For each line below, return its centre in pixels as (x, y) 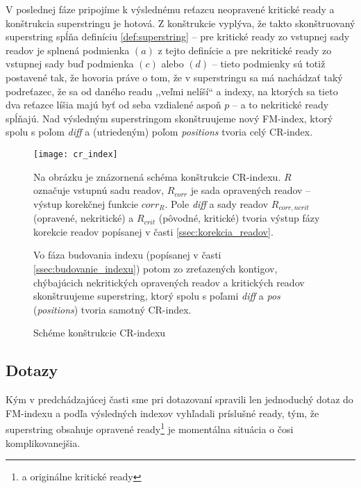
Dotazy (32, 370)
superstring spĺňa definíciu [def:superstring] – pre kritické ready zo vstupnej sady (178, 36)
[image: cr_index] (76, 154)
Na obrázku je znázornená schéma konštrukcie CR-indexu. (157, 176)
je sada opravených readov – (251, 190)
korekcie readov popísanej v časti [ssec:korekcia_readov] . (153, 231)
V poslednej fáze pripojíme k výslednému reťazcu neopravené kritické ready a (170, 9)
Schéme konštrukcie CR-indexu (100, 333)
